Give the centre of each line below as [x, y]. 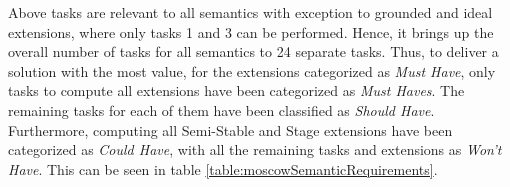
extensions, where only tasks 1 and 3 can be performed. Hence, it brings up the [251, 31]
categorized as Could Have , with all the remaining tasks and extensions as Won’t [255, 149]
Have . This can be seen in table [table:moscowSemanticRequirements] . [223, 168]
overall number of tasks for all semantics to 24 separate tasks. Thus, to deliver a [253, 51]
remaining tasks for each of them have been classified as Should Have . [221, 109]
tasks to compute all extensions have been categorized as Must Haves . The [236, 90]
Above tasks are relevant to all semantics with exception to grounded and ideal [250, 12]
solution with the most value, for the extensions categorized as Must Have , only [252, 70]
